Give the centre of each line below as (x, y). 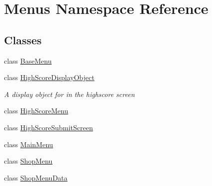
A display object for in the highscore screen (69, 94)
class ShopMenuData (36, 177)
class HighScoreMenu (36, 111)
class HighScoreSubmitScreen (49, 127)
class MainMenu (29, 144)
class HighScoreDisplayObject (49, 77)
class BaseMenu (28, 60)
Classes (23, 40)
